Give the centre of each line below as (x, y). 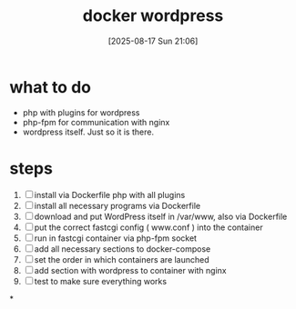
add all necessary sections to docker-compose (122, 249)
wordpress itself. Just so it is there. (88, 132)
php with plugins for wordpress (81, 112)
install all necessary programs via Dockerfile (117, 205)
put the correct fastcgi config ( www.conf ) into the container (148, 227)
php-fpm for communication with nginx (96, 122)
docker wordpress (153, 16)
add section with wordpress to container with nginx (130, 270)
